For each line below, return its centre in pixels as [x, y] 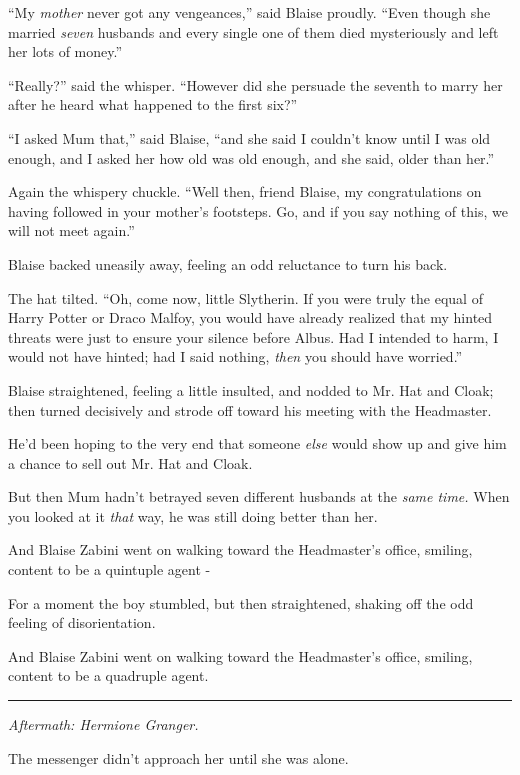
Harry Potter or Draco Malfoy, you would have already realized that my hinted [250, 317]
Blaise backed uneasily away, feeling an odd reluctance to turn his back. [228, 263]
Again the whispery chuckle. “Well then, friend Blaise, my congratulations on [245, 191]
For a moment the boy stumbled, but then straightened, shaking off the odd [241, 602]
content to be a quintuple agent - [109, 569]
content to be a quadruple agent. [108, 675]
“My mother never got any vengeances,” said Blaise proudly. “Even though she [249, 12]
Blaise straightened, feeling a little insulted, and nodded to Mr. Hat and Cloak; [251, 389]
